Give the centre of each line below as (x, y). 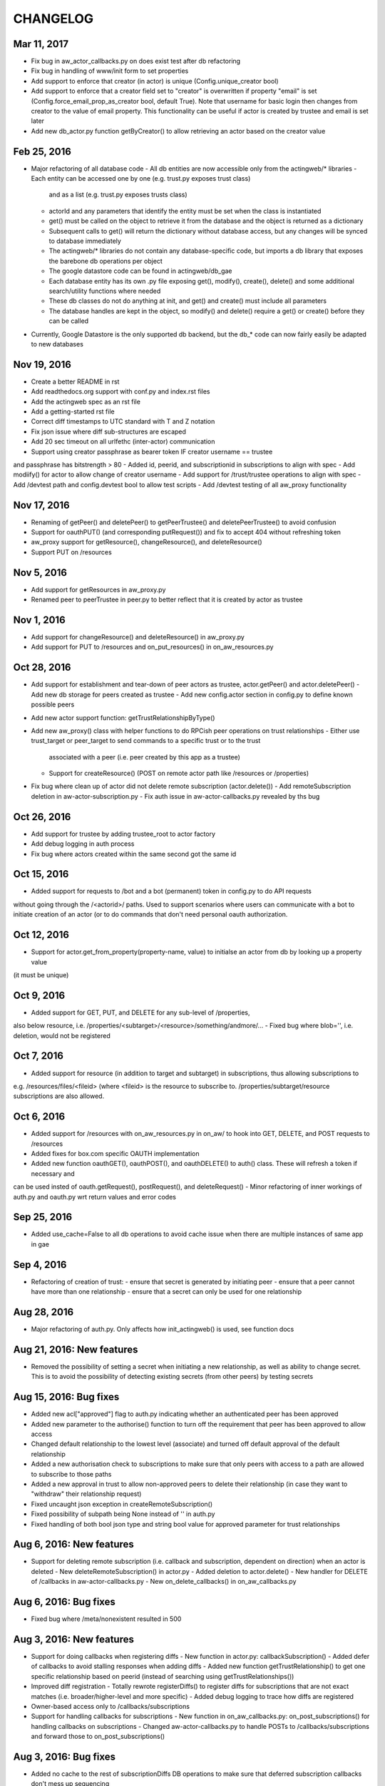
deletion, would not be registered (62, 1035)
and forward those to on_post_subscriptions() (98, 1737)
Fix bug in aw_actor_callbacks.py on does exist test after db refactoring (136, 61)
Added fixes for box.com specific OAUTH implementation (115, 1153)
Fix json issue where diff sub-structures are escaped (109, 431)
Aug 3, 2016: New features (74, 1639)
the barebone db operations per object (106, 261)
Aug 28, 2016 (43, 1312)
